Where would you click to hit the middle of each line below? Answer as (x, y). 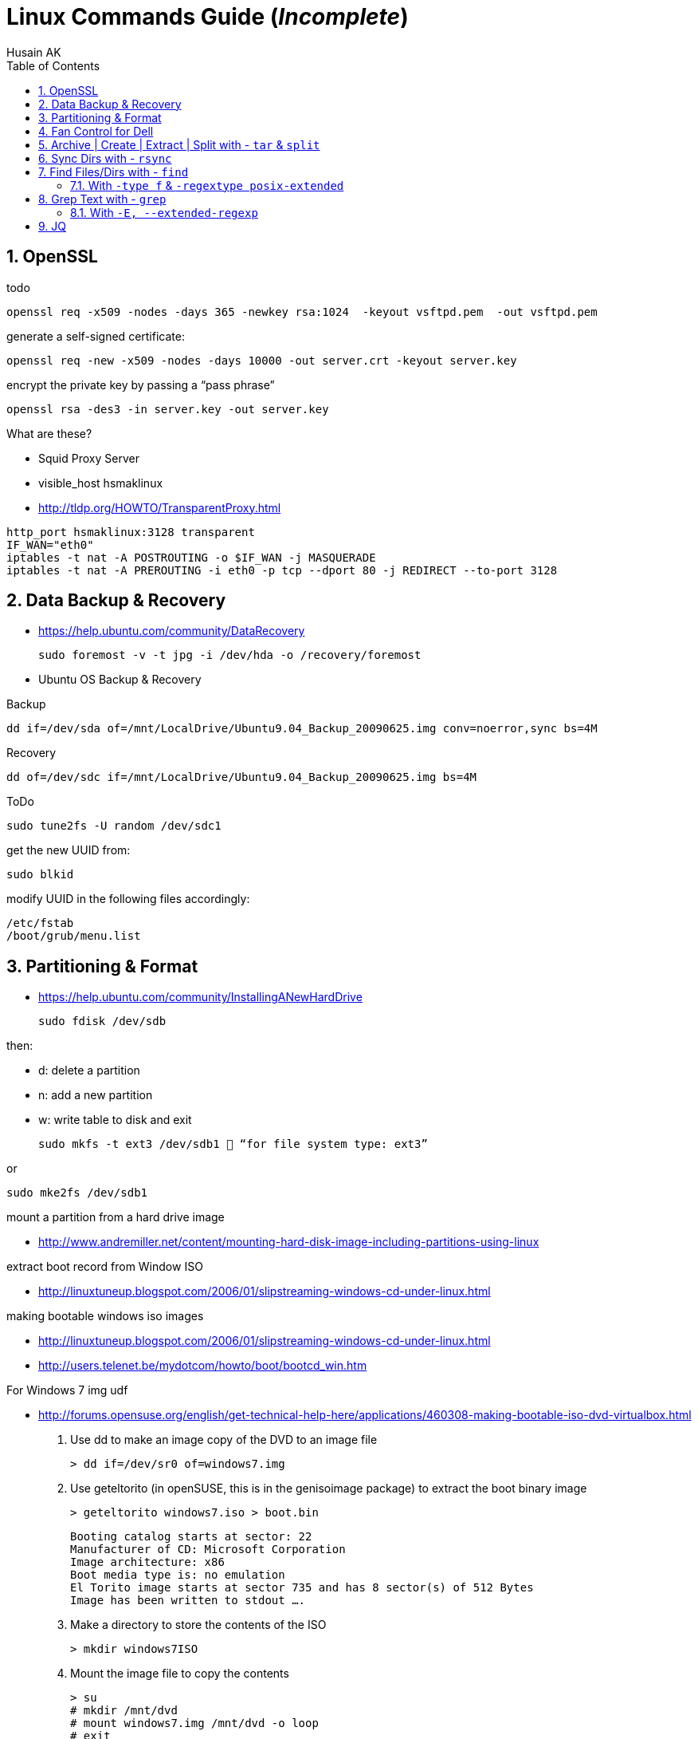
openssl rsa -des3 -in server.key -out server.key (168, 409)
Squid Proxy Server (89, 458)
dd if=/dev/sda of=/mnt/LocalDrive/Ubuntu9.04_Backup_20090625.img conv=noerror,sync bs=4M (302, 729)
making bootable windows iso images (105, 1316)
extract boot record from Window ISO (105, 1267)
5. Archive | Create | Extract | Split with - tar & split (179, 144)
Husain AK (34, 52)
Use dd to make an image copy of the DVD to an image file (224, 1440)
